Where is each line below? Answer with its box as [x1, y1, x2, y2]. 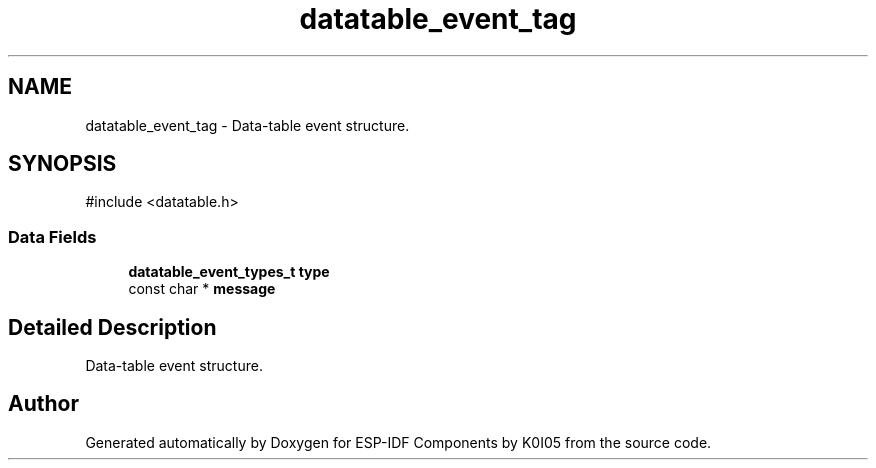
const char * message [128, 280, 276, 298]
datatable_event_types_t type [128, 263, 330, 281]
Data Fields [8, 226, 97, 247]
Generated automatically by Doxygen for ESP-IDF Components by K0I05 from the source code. [85, 433, 712, 451]
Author [8, 391, 79, 417]
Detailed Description [8, 314, 217, 340]
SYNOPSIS [8, 151, 117, 177]
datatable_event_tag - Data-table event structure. [85, 116, 410, 134]
